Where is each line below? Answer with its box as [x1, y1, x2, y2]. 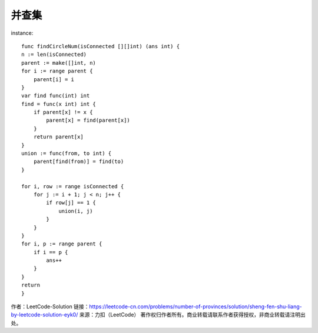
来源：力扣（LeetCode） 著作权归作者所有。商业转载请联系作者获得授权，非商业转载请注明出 [79, 311, 306, 318]
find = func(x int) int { [21, 101, 97, 107]
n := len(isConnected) [21, 51, 87, 58]
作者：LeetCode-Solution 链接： [11, 303, 90, 310]
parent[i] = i [33, 76, 75, 82]
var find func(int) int [21, 92, 90, 99]
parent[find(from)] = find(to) [33, 158, 124, 165]
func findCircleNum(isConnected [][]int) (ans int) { [21, 43, 180, 49]
